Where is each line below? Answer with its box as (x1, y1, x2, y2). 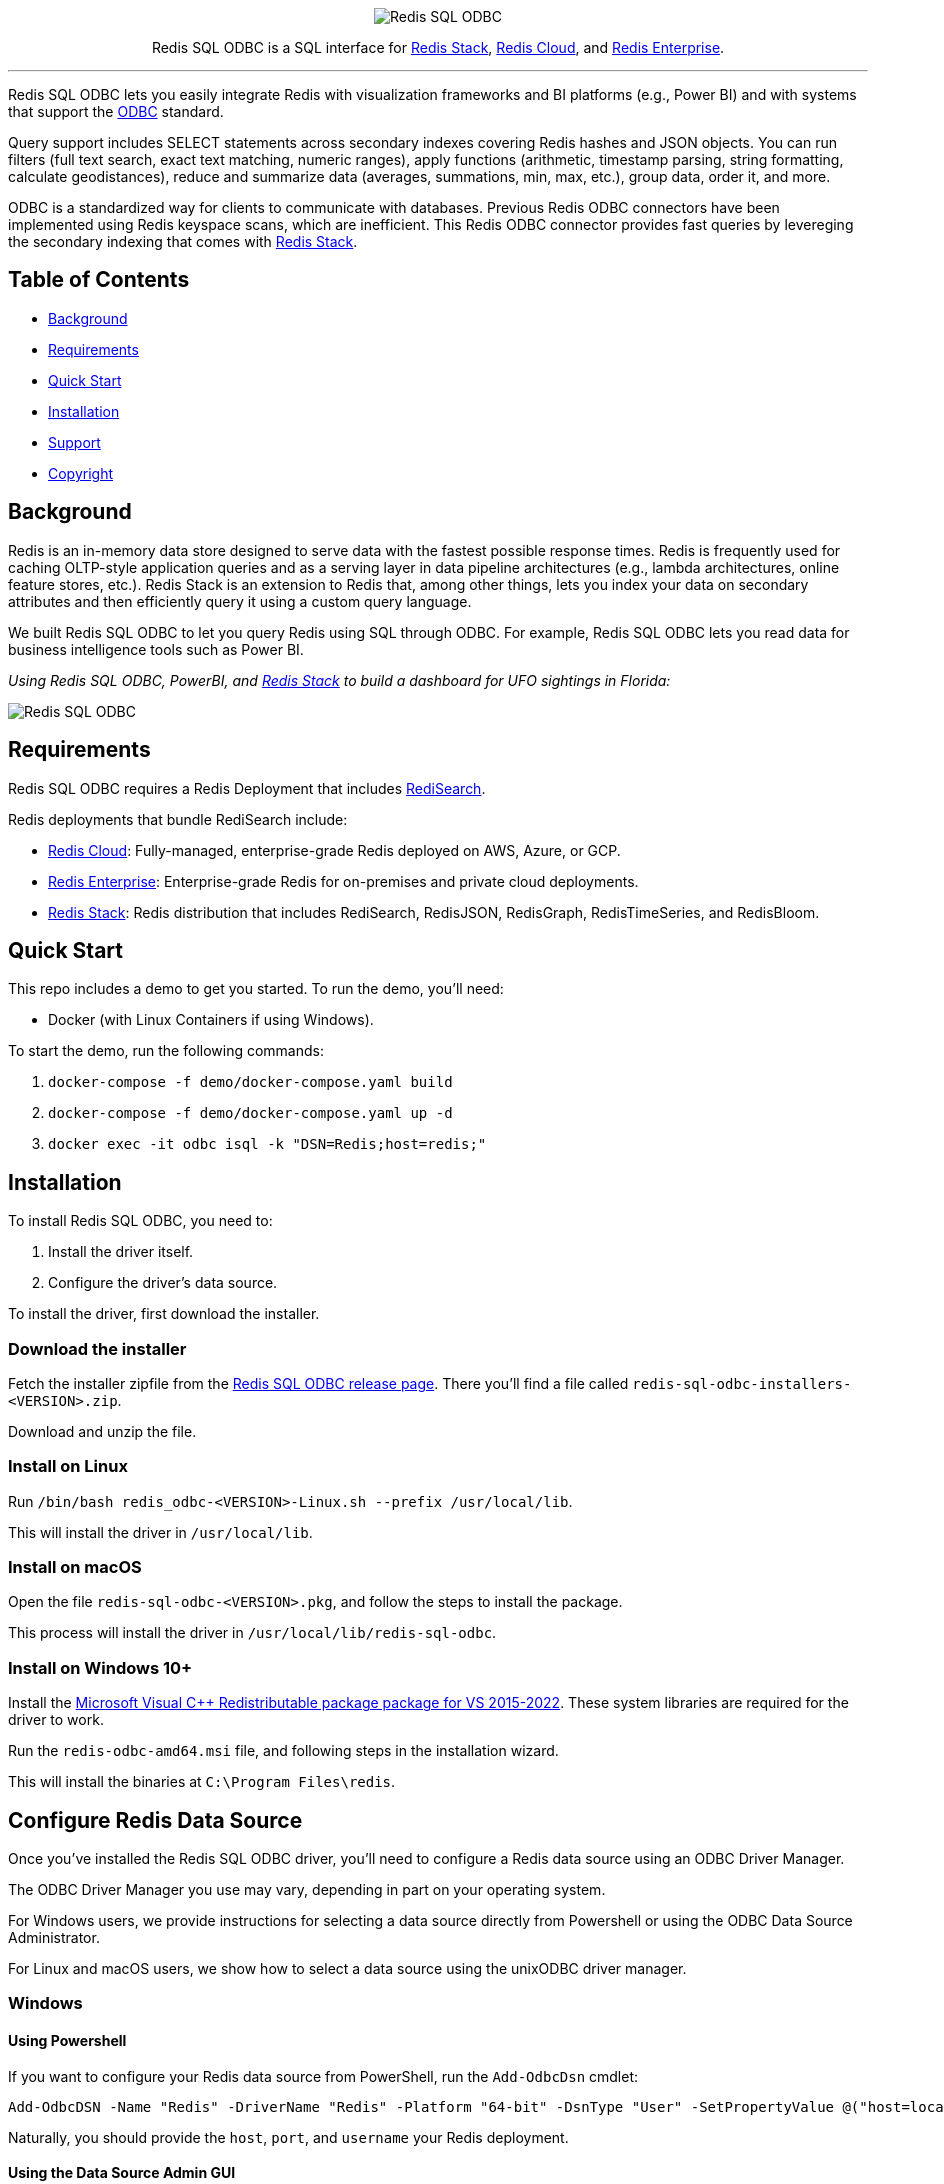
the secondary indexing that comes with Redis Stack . (8, 233, 358, 250)
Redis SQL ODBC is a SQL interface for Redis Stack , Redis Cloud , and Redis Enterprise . (151, 39, 725, 56)
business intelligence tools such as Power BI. (8, 640, 304, 658)
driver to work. (8, 1711, 104, 1729)
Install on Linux (8, 1456, 128, 1477)
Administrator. (8, 1929, 100, 1947)
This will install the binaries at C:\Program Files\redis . (8, 1773, 396, 1791)
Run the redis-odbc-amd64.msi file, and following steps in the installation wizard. (8, 1742, 559, 1760)
